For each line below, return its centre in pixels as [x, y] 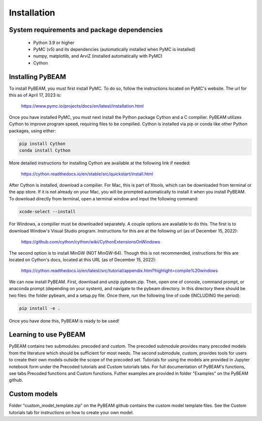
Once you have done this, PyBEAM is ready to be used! [64, 321]
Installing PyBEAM [38, 77]
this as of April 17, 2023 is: [35, 95]
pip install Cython [42, 144]
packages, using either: [32, 130]
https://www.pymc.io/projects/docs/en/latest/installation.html [82, 106]
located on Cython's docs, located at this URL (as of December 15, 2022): [82, 260]
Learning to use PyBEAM [47, 335]
